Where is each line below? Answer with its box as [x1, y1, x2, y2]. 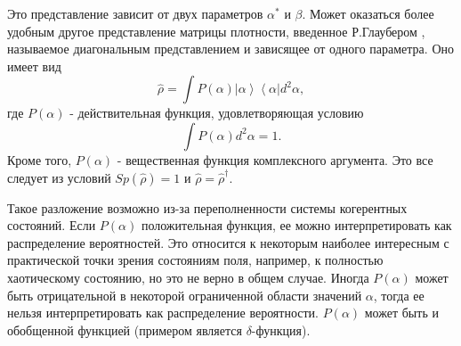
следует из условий [7, 168, 111, 186]
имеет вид [7, 56, 61, 75]
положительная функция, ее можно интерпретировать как [141, 216, 452, 235]
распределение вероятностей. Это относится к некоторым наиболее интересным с [7, 233, 449, 251]
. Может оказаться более [302, 4, 434, 22]
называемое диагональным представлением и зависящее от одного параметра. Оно [7, 39, 454, 58]
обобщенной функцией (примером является [7, 320, 242, 339]
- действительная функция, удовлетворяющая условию [69, 103, 364, 122]
